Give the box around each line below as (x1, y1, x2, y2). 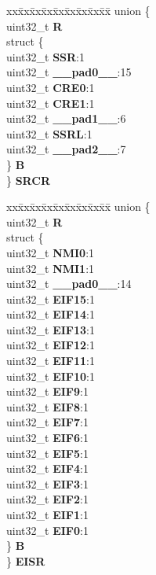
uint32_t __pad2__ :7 (6, 141, 126, 157)
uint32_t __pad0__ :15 (6, 64, 132, 80)
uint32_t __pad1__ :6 (6, 110, 126, 127)
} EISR (6, 552, 45, 569)
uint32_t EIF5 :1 (6, 444, 89, 461)
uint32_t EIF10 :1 (6, 367, 95, 384)
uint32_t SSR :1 (6, 48, 85, 65)
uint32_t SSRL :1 (6, 125, 93, 142)
